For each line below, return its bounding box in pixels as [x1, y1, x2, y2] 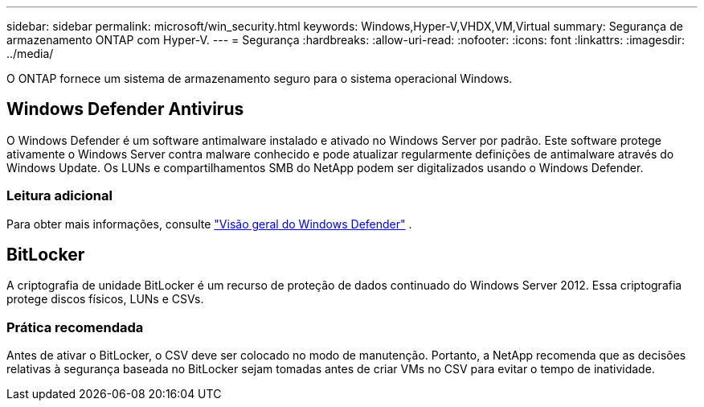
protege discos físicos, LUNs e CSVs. [6, 292, 204, 306]
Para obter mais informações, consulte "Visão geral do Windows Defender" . [6, 216, 412, 231]
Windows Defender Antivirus [6, 99, 244, 120]
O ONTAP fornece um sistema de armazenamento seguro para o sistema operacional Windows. [6, 72, 513, 85]
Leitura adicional [6, 187, 113, 204]
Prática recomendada [6, 319, 144, 335]
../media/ [6, 47, 54, 60]
